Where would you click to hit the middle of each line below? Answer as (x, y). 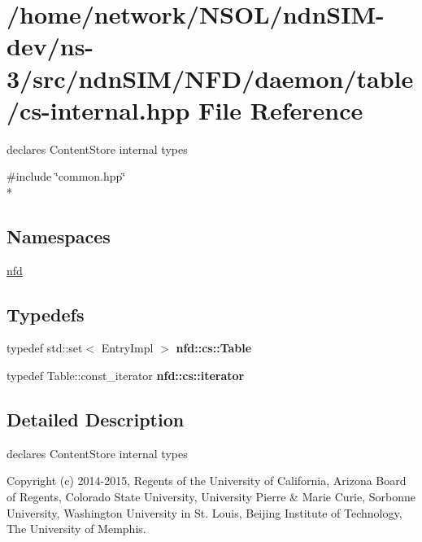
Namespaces (59, 236)
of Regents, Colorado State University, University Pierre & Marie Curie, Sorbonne (211, 497)
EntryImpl (127, 348)
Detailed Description (96, 420)
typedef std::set (45, 348)
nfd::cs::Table (214, 348)
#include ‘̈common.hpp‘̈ (66, 176)
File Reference (281, 109)
